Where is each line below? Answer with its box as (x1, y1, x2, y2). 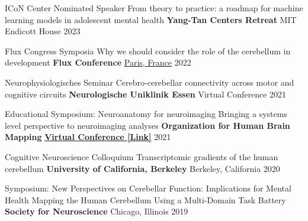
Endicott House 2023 (5, 25, 81, 37)
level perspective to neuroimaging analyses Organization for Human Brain (5, 119, 290, 131)
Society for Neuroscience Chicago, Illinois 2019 (5, 205, 188, 217)
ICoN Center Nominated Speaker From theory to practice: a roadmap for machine (5, 2, 303, 14)
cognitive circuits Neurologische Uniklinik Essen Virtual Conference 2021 (5, 87, 287, 100)
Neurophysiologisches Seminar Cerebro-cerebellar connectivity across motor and (5, 76, 294, 88)
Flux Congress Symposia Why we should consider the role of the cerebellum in (5, 44, 291, 57)
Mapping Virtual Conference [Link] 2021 (5, 131, 171, 143)
